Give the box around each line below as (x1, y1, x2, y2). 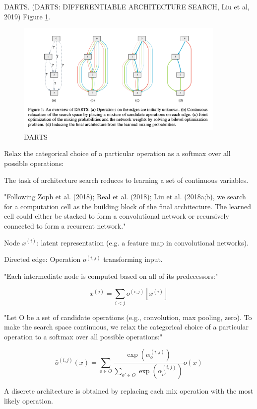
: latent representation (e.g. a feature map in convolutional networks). (36, 237, 249, 247)
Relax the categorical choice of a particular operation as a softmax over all (4, 148, 231, 159)
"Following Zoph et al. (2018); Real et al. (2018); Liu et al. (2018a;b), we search (4, 191, 246, 202)
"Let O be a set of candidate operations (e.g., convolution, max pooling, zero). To (4, 312, 252, 322)
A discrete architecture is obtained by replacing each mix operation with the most (4, 386, 254, 396)
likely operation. (4, 395, 53, 406)
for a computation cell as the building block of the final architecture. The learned (4, 201, 252, 211)
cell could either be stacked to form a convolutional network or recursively (4, 211, 229, 221)
